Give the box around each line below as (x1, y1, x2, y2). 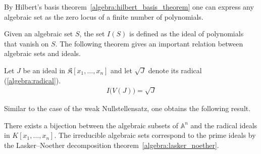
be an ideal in (23, 65, 66, 75)
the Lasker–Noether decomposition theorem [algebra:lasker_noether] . (4, 139, 219, 150)
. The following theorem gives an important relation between (55, 38, 243, 48)
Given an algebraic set (4, 28, 73, 39)
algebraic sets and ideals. (4, 48, 81, 59)
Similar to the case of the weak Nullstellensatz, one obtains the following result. (4, 102, 251, 113)
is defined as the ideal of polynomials (129, 28, 244, 39)
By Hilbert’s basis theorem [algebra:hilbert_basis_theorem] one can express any (4, 2, 254, 12)
